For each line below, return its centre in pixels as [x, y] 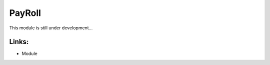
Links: [19, 42]
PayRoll [25, 13]
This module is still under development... [51, 28]
